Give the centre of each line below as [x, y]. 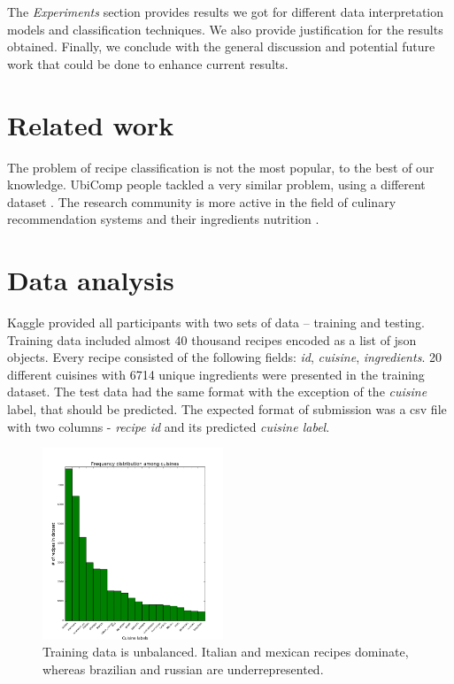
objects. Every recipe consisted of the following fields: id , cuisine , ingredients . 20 [224, 357]
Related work [91, 124]
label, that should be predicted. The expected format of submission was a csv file [227, 408]
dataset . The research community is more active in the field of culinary [202, 201]
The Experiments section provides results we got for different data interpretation [226, 12]
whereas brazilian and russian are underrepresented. [183, 669]
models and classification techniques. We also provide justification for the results [225, 29]
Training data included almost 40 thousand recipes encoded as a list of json [212, 339]
